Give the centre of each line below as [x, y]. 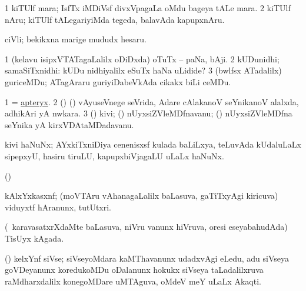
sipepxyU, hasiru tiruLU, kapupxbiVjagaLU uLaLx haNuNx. [114, 155]
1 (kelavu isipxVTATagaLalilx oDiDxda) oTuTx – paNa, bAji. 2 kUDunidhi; [142, 58]
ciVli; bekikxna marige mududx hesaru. [76, 39]
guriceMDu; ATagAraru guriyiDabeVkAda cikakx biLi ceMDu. [118, 81]
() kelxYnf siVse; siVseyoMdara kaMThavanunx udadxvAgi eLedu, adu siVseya [147, 258]
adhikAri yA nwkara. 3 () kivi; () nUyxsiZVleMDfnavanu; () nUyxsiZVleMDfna [149, 113]
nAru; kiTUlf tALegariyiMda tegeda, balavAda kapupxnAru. [115, 19]
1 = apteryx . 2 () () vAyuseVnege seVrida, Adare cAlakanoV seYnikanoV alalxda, [152, 101]
